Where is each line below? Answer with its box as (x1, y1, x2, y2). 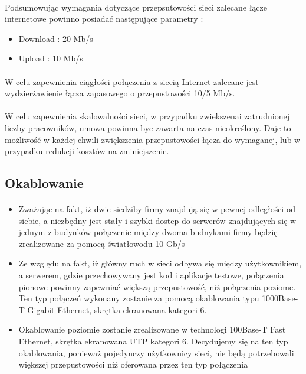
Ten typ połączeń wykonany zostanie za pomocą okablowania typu (18, 292, 259, 304)
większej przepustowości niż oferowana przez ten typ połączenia (18, 358, 248, 370)
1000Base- (262, 292, 298, 304)
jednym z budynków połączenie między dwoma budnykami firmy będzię (18, 226, 278, 238)
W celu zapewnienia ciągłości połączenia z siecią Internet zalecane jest (5, 75, 259, 87)
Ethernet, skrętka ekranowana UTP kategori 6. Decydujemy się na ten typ (18, 335, 288, 347)
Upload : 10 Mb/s (18, 52, 83, 64)
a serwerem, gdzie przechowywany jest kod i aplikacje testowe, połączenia (18, 269, 284, 281)
